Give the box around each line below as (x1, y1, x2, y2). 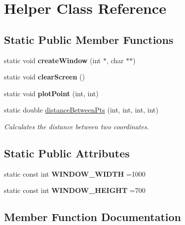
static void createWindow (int (4, 55, 101, 65)
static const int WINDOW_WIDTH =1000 (4, 168, 146, 179)
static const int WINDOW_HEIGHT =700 (4, 185, 146, 195)
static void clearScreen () (4, 72, 85, 82)
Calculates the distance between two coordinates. (4, 121, 149, 131)
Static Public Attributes (4, 145, 130, 160)
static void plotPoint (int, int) (4, 88, 99, 98)
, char (106, 55, 124, 65)
